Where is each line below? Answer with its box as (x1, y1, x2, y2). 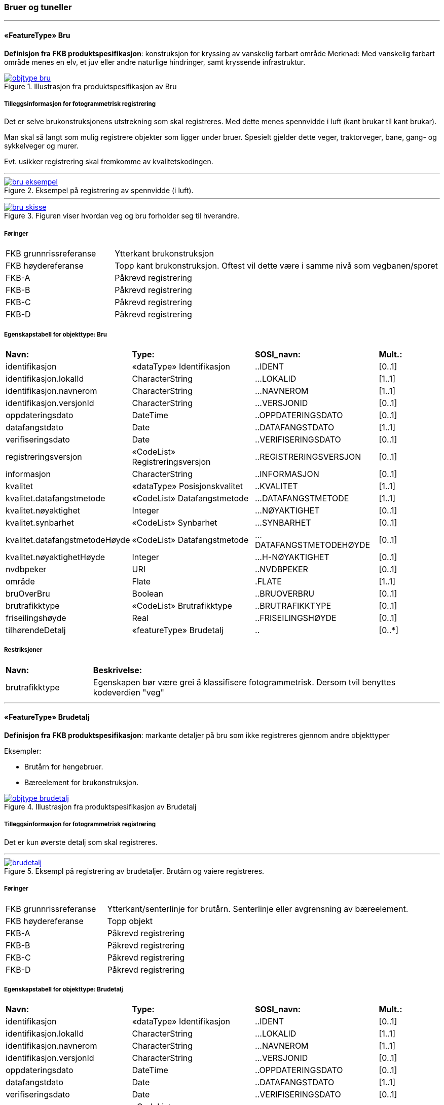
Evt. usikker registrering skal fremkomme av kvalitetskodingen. (4, 157, 213, 166)
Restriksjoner (4, 646, 43, 654)
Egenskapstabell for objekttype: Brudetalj (4, 985, 123, 993)
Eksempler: (4, 746, 42, 755)
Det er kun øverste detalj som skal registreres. (4, 837, 158, 846)
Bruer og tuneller (4, 2, 72, 12)
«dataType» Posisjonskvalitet (132, 481, 243, 491)
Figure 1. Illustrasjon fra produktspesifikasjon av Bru (4, 82, 177, 91)
